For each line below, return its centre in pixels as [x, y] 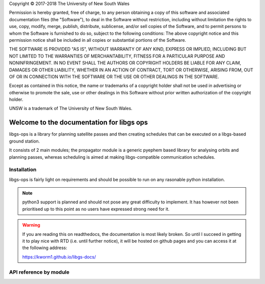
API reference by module [39, 272]
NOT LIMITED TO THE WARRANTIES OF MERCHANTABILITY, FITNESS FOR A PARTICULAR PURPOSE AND [117, 56]
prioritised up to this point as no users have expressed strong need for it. [96, 209]
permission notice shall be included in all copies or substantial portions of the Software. [98, 40]
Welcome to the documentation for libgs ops [79, 123]
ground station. [25, 141]
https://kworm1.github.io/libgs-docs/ [59, 257]
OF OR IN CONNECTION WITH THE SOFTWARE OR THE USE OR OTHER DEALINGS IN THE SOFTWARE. [114, 77]
